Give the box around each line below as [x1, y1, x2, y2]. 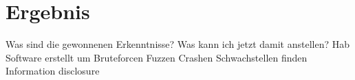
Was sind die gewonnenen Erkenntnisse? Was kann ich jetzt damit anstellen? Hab [6, 37, 350, 51]
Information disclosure [6, 64, 100, 78]
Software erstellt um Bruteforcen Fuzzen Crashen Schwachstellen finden [6, 50, 308, 64]
